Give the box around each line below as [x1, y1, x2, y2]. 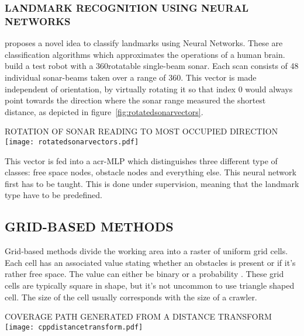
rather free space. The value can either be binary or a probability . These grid [5, 268, 284, 280]
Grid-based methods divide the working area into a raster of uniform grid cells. [5, 245, 288, 257]
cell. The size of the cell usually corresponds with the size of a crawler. [5, 290, 257, 303]
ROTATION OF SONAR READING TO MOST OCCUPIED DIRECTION [5, 125, 278, 137]
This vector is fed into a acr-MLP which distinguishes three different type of [5, 154, 278, 167]
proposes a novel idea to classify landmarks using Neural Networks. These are [5, 37, 283, 49]
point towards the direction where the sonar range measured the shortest [5, 94, 266, 106]
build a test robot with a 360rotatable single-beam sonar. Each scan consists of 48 [5, 60, 299, 72]
